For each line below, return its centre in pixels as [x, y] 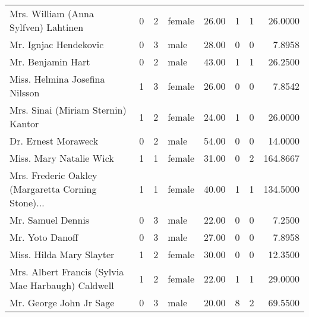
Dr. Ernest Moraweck [54, 141]
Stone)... [27, 203]
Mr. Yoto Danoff [44, 237]
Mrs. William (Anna [52, 13]
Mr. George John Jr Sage [62, 302]
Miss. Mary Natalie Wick [62, 158]
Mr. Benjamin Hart [50, 62]
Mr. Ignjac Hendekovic [57, 44]
